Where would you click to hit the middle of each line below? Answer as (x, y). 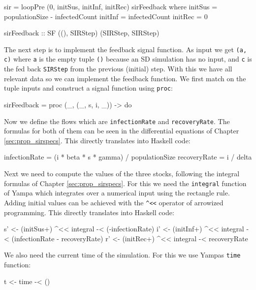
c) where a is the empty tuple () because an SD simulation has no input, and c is (128, 59)
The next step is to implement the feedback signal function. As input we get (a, (126, 49)
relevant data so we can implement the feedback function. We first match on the (125, 78)
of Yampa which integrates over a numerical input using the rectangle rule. (117, 193)
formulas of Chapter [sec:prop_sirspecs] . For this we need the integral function (125, 183)
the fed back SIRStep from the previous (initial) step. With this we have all (118, 69)
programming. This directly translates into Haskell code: (89, 212)
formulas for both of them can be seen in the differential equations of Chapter (122, 131)
